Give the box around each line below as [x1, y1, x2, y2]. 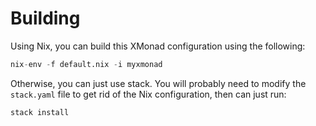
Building [10, 7, 81, 30]
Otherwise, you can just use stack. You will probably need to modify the [10, 77, 307, 89]
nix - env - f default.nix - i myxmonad [10, 59, 163, 69]
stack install [10, 107, 70, 117]
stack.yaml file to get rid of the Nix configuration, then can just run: [10, 88, 287, 100]
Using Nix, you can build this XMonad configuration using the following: [10, 40, 306, 52]
